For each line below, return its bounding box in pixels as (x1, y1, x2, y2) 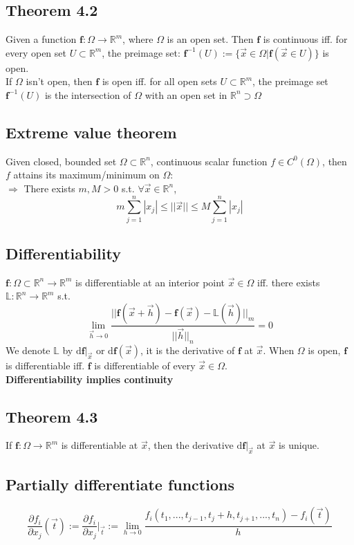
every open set (6, 45, 66, 59)
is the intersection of (44, 87, 131, 102)
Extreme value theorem (6, 121, 177, 142)
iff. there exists (257, 275, 320, 289)
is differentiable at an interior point (75, 275, 225, 289)
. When (263, 342, 295, 357)
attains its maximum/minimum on (13, 167, 160, 182)
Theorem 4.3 (6, 405, 98, 427)
